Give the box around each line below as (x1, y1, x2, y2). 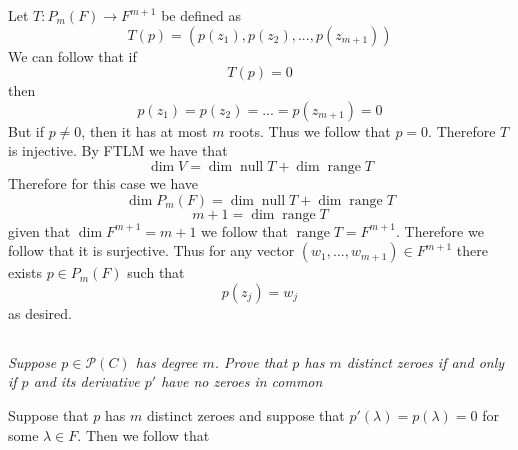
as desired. (8, 302, 72, 323)
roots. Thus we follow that (229, 120, 391, 141)
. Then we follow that (77, 424, 210, 445)
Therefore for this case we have (8, 172, 199, 193)
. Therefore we (395, 220, 484, 241)
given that (8, 220, 71, 241)
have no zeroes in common (161, 371, 323, 392)
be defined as (161, 5, 241, 25)
